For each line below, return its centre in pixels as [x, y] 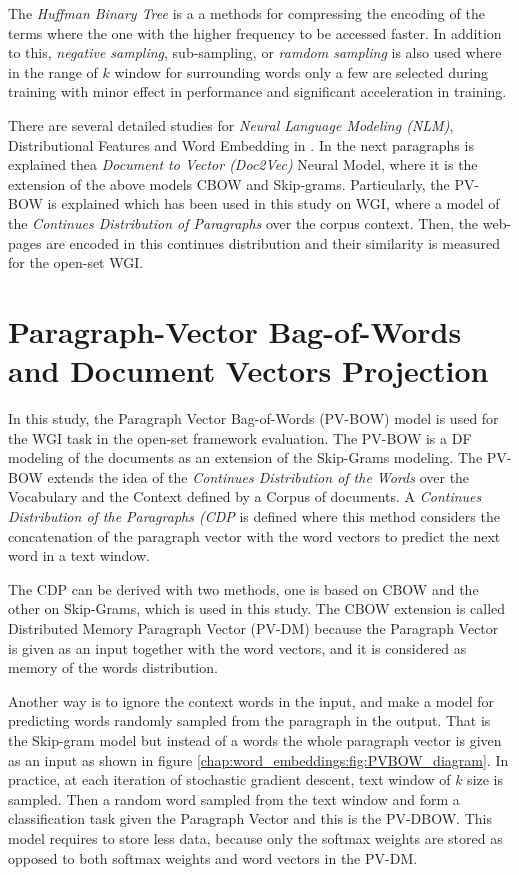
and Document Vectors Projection [248, 370]
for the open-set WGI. [76, 262]
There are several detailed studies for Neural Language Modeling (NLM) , [231, 124]
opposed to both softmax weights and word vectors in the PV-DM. [213, 857]
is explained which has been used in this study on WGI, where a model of [273, 203]
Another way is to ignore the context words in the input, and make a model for [251, 700]
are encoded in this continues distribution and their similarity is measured [273, 242]
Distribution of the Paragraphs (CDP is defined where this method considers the [254, 516]
